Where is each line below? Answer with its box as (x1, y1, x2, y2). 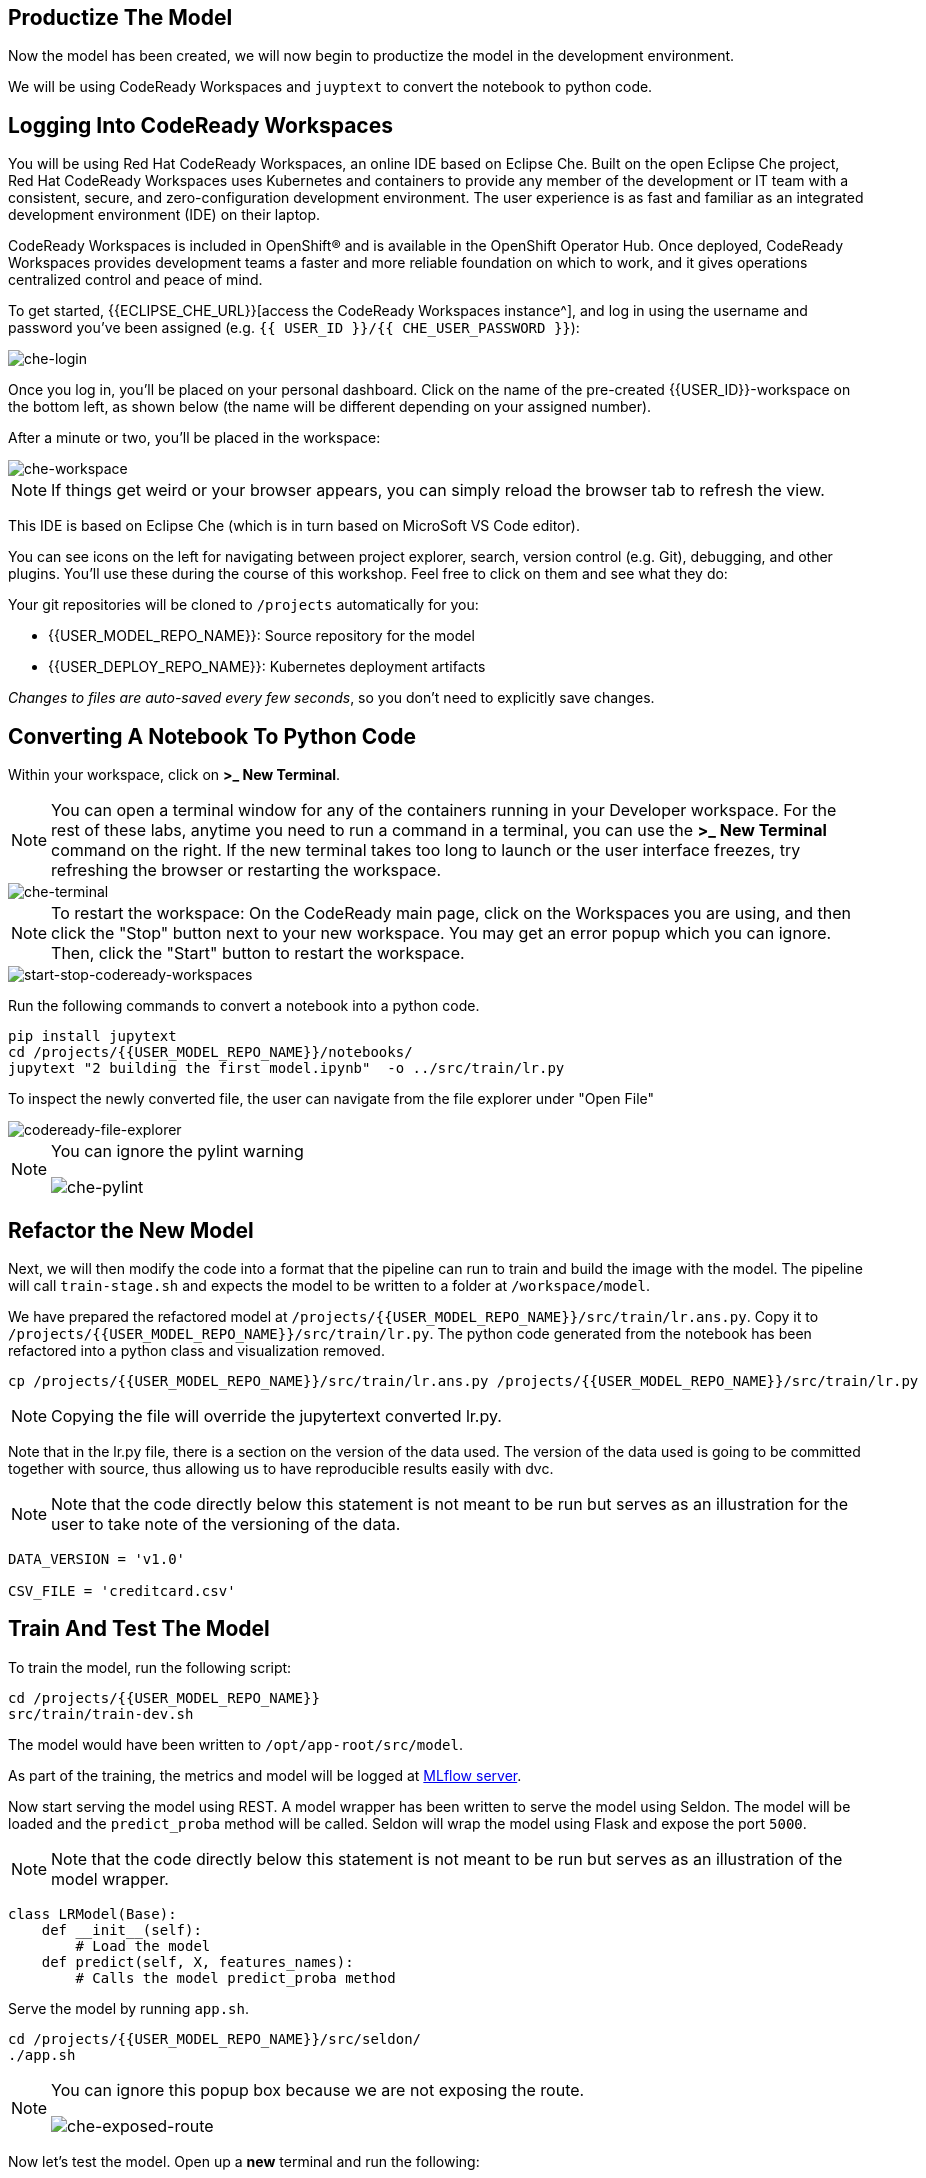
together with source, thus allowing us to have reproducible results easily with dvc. (8, 1459, 554, 1477)
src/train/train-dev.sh (8, 1705, 194, 1722)
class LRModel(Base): (8, 1905, 177, 1922)
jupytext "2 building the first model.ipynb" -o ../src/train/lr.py (8, 1060, 565, 1077)
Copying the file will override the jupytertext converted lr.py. (51, 1405, 502, 1426)
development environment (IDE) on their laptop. (8, 206, 321, 224)
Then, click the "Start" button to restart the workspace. (51, 943, 465, 964)
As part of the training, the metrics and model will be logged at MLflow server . (8, 1766, 522, 1784)
